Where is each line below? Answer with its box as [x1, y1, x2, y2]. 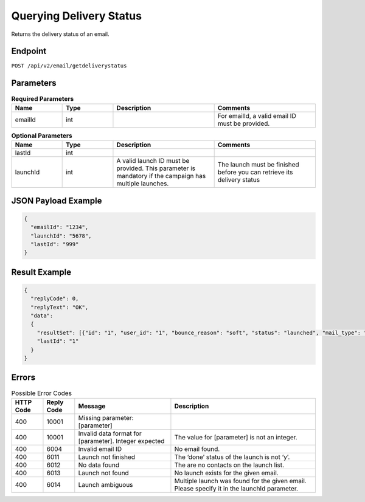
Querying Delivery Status [11, 9, 142, 22]
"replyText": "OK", [30, 304, 89, 311]
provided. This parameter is [116, 164, 196, 173]
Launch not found [78, 469, 129, 477]
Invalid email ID [78, 444, 122, 453]
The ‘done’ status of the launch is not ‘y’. [174, 453, 290, 461]
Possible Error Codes [11, 389, 72, 397]
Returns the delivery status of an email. [11, 30, 109, 38]
